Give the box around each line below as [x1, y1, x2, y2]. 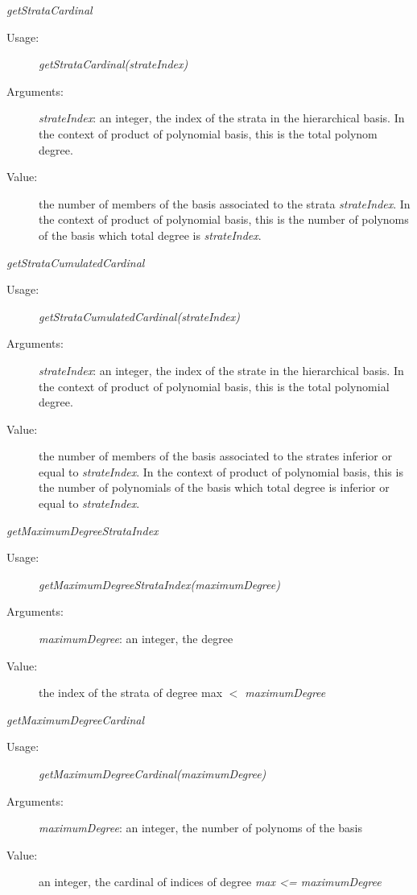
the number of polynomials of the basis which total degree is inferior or [39, 479, 390, 496]
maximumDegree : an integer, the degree [39, 630, 233, 647]
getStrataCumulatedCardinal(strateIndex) [39, 307, 241, 324]
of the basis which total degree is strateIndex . [39, 226, 262, 243]
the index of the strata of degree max [39, 684, 223, 701]
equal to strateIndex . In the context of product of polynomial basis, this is [39, 463, 403, 480]
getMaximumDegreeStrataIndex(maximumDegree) [39, 575, 280, 592]
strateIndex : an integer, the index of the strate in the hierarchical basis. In [39, 361, 404, 378]
